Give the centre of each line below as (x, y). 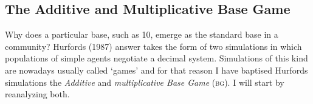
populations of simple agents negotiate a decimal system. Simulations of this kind (156, 58)
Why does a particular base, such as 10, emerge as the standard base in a (142, 34)
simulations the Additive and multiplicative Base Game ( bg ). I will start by (145, 82)
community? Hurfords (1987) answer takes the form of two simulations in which (153, 46)
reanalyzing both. (37, 94)
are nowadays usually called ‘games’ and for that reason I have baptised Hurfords (156, 70)
